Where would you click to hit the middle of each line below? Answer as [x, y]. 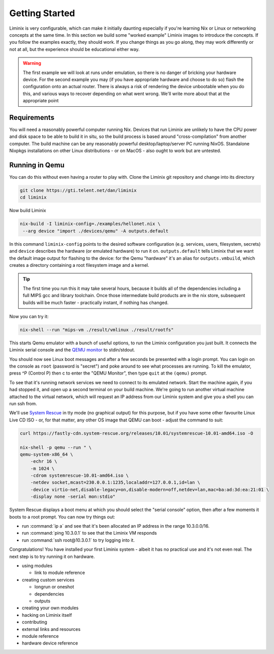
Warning [32, 63]
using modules [37, 565]
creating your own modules [50, 608]
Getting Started [42, 13]
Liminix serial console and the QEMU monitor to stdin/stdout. [72, 350]
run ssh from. [23, 403]
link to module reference [60, 573]
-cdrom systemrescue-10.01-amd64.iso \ [80, 476]
